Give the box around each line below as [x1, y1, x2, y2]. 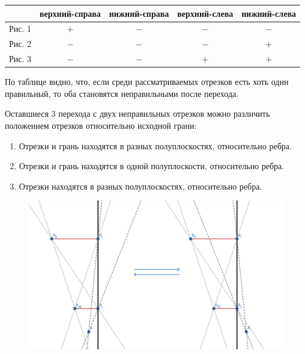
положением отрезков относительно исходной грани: [5, 119, 197, 131]
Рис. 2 [9, 37, 32, 50]
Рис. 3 [9, 52, 32, 65]
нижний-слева [241, 7, 296, 19]
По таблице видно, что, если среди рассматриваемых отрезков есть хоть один [5, 75, 289, 88]
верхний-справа [40, 7, 101, 19]
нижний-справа [109, 7, 169, 19]
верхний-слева [177, 7, 234, 19]
